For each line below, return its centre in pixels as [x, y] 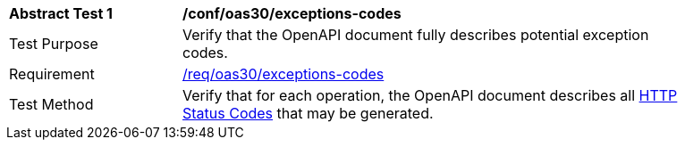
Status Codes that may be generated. [308, 113]
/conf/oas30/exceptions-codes [292, 13]
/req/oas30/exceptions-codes [283, 74]
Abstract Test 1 [61, 13]
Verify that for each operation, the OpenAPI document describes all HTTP [430, 95]
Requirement [52, 74]
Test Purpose [54, 44]
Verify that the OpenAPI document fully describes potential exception [416, 35]
